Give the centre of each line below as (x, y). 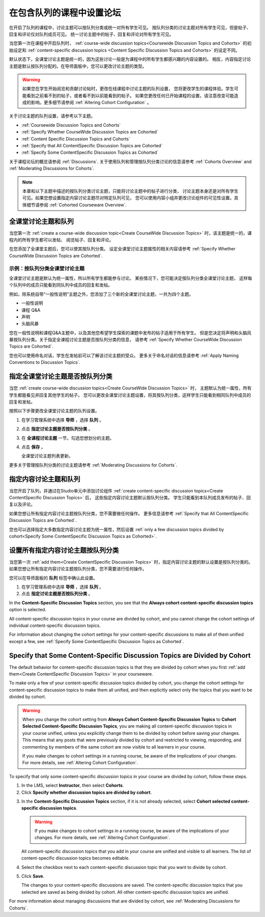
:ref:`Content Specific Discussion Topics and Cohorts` (76, 139)
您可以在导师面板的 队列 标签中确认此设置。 (53, 578)
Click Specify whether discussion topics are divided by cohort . (87, 792)
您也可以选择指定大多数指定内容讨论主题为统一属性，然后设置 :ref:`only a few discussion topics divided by (117, 529)
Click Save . (33, 876)
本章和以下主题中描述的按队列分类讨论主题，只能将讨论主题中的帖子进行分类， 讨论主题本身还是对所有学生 (130, 191)
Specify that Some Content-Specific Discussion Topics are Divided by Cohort (130, 655)
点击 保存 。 (33, 447)
